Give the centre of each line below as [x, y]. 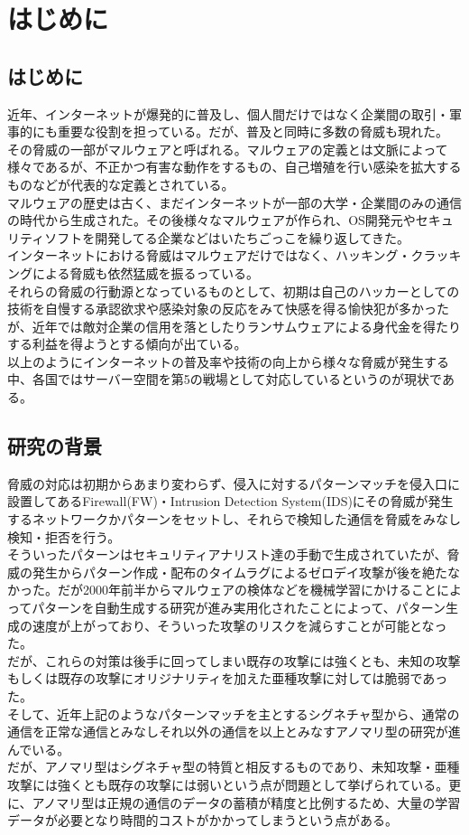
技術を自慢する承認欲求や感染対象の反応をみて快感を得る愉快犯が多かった [228, 309]
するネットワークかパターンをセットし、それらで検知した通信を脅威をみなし [234, 519]
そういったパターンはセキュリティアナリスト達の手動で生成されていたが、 [227, 554]
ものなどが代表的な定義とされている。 [121, 184]
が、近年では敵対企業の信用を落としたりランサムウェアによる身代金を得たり [234, 326]
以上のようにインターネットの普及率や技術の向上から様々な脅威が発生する [228, 361]
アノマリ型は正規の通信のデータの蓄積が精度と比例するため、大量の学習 [246, 802]
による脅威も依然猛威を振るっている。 [145, 272]
